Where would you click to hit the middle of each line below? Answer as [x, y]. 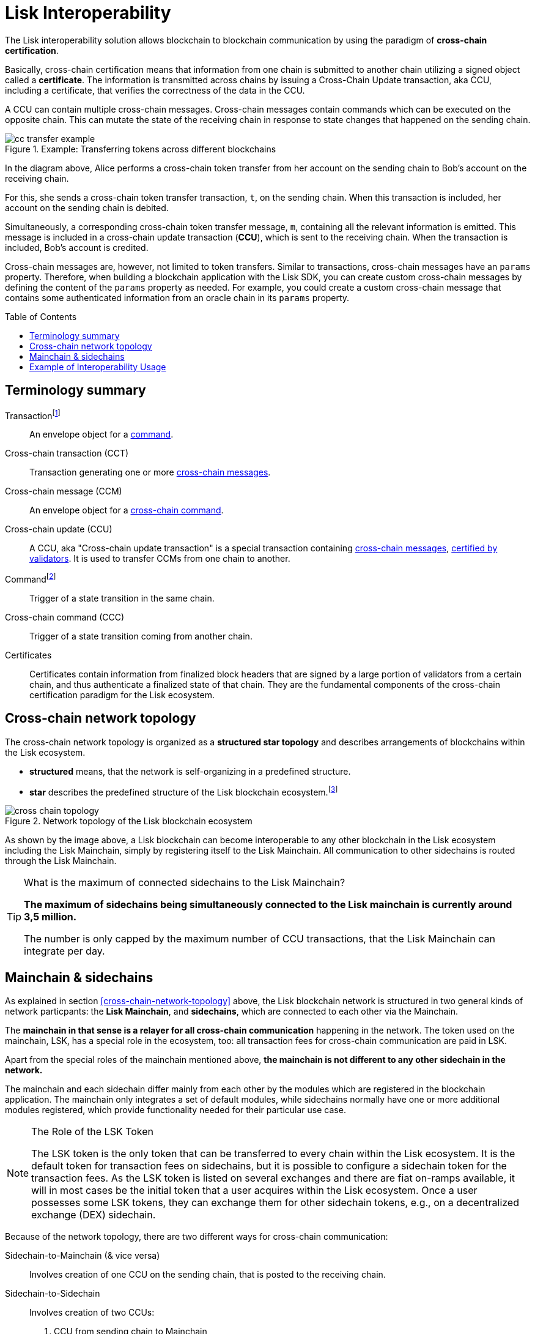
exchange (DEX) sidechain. [94, 1215]
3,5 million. [50, 917]
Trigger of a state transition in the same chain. [122, 598]
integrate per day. [65, 951]
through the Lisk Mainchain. [61, 861]
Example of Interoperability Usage [98, 367]
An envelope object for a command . [101, 434]
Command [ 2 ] [31, 578]
